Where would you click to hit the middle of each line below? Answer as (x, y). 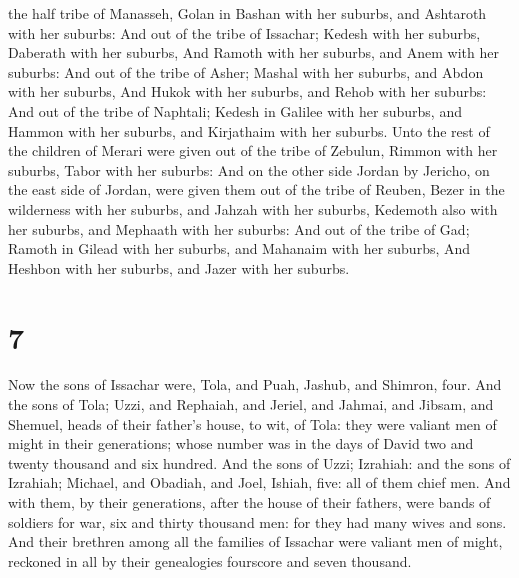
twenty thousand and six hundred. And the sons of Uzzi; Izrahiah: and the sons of (259, 462)
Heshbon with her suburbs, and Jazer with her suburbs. (179, 267)
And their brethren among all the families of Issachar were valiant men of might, (255, 541)
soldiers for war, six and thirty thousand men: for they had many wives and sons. (257, 521)
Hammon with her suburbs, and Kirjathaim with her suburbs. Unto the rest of (249, 130)
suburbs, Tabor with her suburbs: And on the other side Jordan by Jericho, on (249, 169)
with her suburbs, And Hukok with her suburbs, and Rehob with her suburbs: (247, 91)
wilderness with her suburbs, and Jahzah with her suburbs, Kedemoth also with (253, 208)
